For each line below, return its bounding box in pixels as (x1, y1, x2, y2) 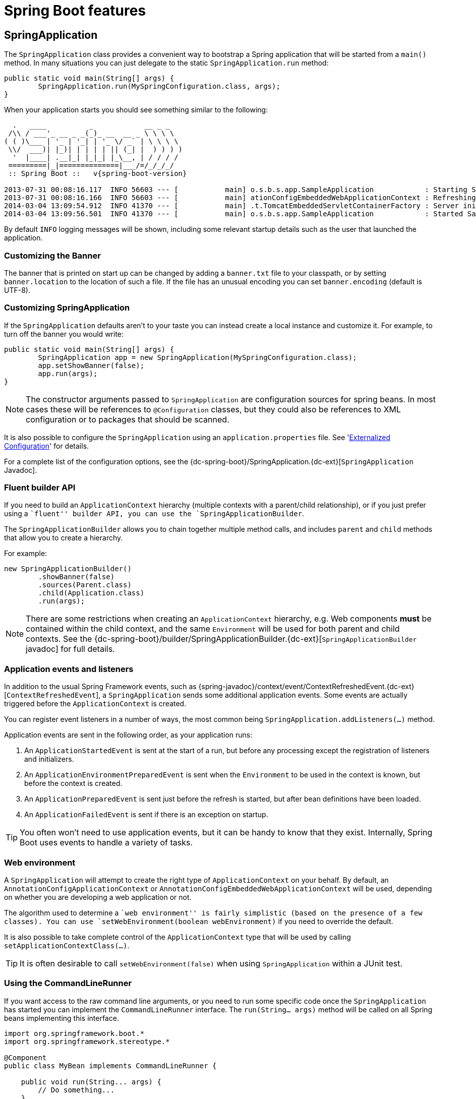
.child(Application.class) (38, 589, 145, 597)
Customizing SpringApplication (4, 302, 130, 313)
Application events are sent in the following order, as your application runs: (4, 730, 253, 740)
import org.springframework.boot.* (4, 1029, 145, 1037)
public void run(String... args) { (21, 1077, 161, 1086)
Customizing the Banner (4, 250, 101, 261)
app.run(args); (38, 369, 98, 378)
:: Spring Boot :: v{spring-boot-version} (8, 169, 187, 178)
